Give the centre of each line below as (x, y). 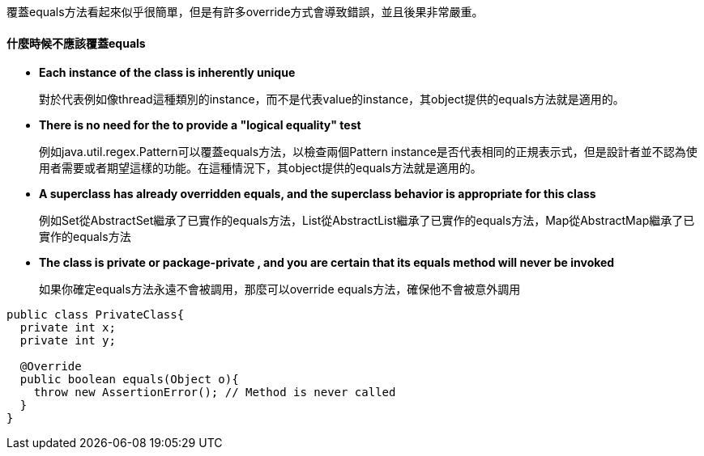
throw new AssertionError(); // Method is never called (215, 393)
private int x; (68, 328)
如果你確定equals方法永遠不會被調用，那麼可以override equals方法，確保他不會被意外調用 (280, 289)
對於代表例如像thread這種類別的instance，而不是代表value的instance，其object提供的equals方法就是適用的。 (332, 99)
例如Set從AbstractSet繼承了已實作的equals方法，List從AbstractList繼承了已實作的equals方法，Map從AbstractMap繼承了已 (367, 221)
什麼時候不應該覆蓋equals (76, 43)
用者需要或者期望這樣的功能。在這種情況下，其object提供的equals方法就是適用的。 (260, 168)
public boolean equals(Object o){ (129, 380)
